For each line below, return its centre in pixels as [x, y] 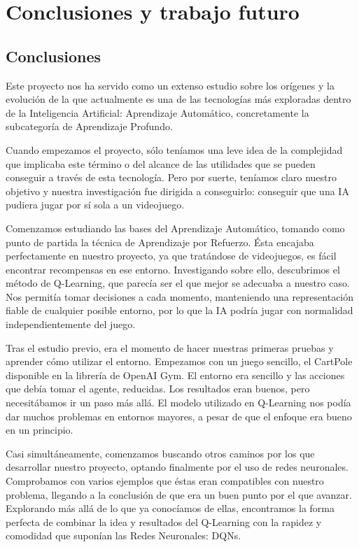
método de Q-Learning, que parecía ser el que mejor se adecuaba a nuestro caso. [178, 283]
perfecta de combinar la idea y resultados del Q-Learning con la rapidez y [164, 521]
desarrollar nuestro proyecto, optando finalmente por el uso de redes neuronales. [177, 467]
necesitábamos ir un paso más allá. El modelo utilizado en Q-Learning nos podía [178, 403]
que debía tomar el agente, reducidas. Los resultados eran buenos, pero [158, 389]
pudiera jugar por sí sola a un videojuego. [95, 205]
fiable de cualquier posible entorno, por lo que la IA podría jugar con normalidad [179, 310]
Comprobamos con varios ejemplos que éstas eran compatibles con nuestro [165, 481]
